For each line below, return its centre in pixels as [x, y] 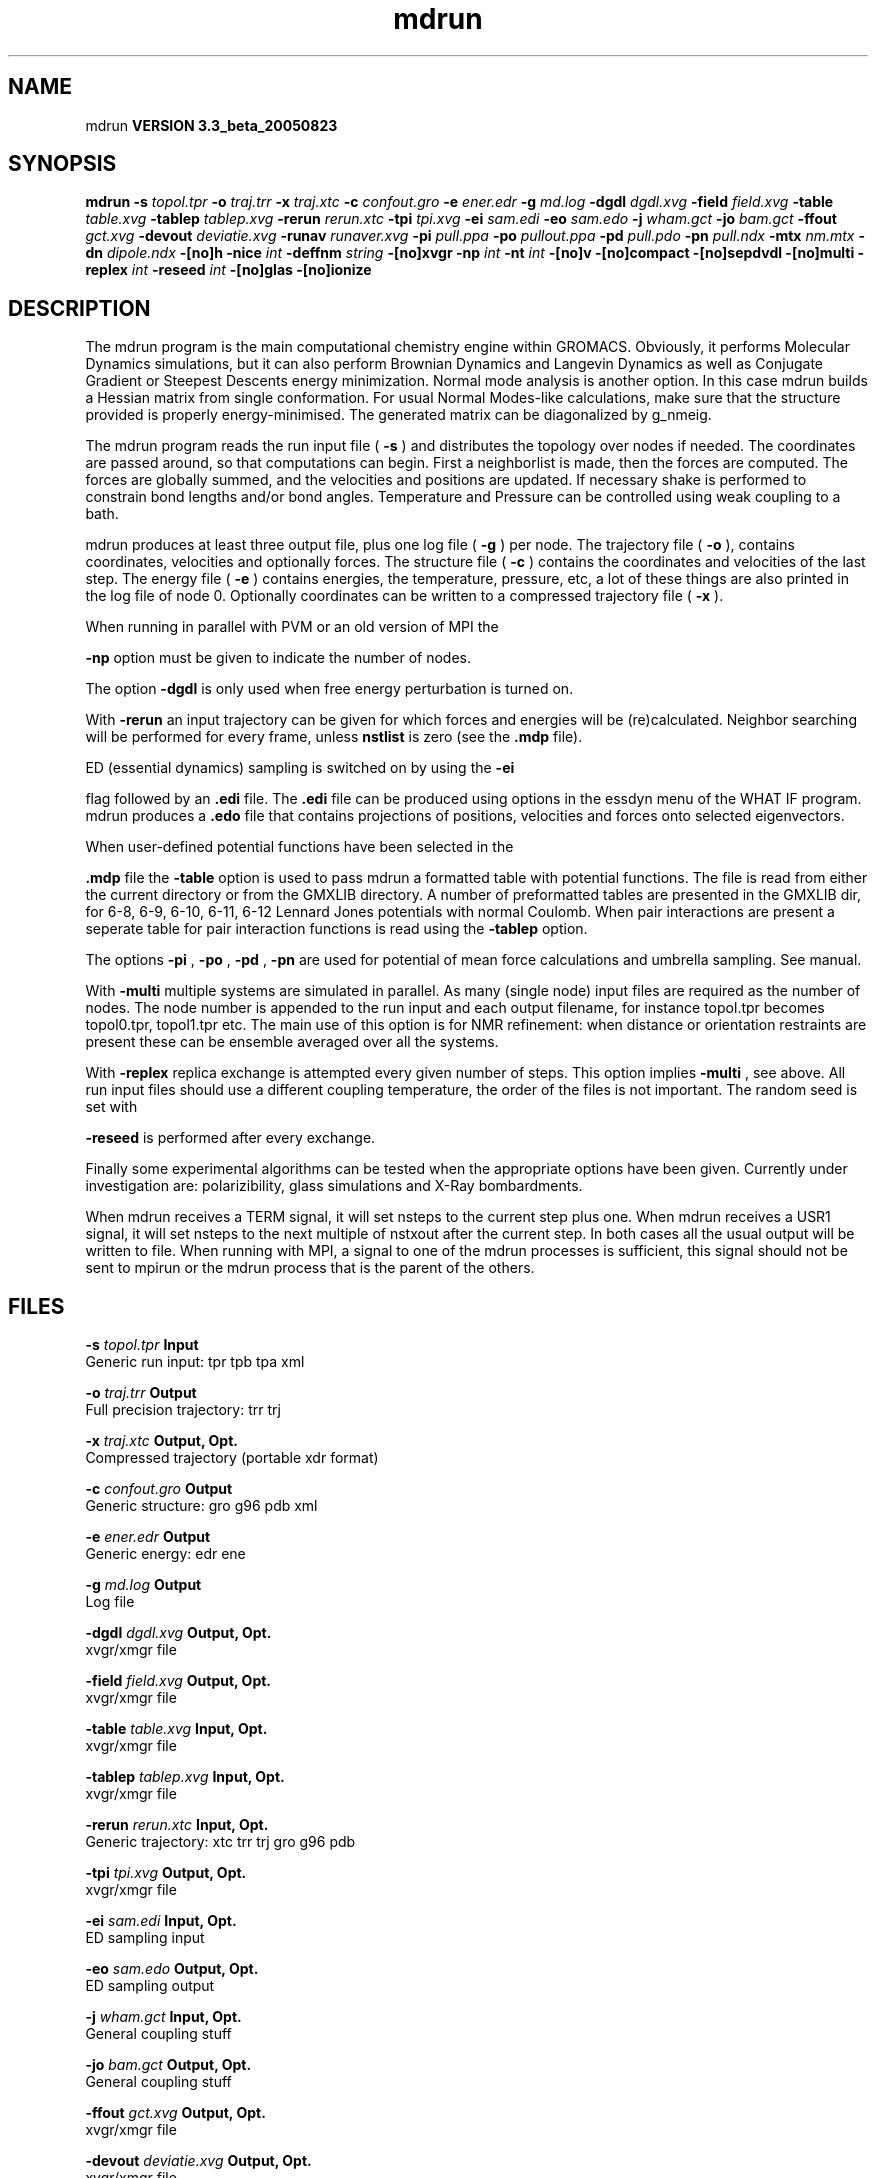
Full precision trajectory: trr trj [183, 1410]
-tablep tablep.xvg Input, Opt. [185, 1777]
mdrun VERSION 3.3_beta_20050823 [211, 125]
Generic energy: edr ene [165, 1554]
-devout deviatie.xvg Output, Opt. [198, 2161]
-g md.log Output [143, 1585]
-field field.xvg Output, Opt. [178, 1681]
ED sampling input [145, 1938]
